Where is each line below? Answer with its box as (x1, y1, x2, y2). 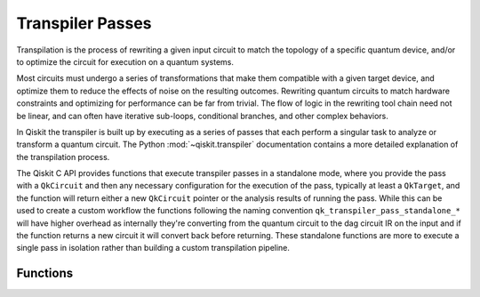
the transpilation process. (16, 151, 110, 162)
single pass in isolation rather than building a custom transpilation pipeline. (16, 243, 291, 253)
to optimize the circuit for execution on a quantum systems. (16, 56, 235, 67)
